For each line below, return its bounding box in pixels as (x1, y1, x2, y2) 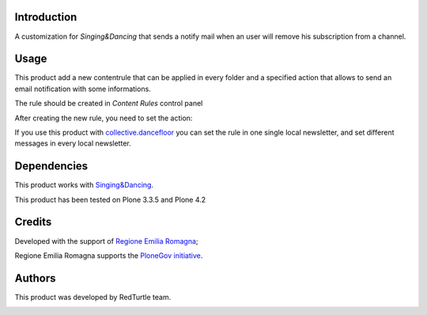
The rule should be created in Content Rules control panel (14, 99, 203, 108)
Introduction (14, 10, 77, 24)
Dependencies (14, 159, 89, 173)
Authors (14, 271, 56, 285)
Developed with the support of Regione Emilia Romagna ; (14, 236, 198, 245)
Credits (14, 215, 52, 229)
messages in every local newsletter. (14, 139, 131, 148)
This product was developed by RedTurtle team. (14, 292, 172, 302)
